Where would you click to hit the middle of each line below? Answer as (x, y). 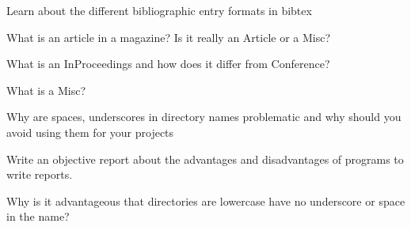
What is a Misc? (46, 90)
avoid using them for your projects (90, 132)
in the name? (38, 216)
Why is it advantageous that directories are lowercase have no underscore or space (206, 201)
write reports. (40, 174)
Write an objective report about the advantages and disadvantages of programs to (205, 159)
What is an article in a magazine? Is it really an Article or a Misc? (169, 37)
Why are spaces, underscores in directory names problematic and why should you (204, 117)
